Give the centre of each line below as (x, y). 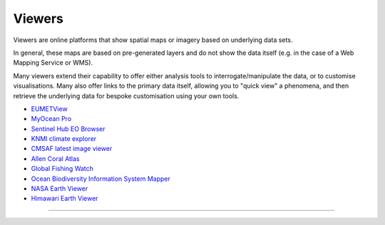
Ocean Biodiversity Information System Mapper (101, 179)
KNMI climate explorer (64, 139)
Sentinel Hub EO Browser (68, 129)
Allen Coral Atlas (55, 158)
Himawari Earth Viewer (65, 199)
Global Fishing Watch (62, 169)
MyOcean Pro (51, 119)
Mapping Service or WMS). (53, 63)
